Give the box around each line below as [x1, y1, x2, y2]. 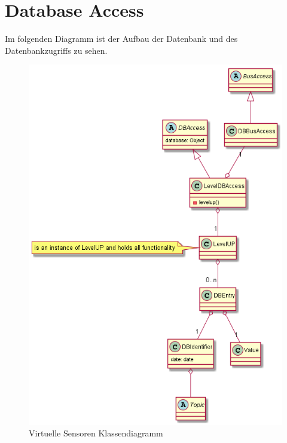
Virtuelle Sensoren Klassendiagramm [29, 427, 163, 439]
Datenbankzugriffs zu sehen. [5, 44, 108, 56]
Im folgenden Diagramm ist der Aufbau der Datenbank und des [5, 32, 238, 45]
